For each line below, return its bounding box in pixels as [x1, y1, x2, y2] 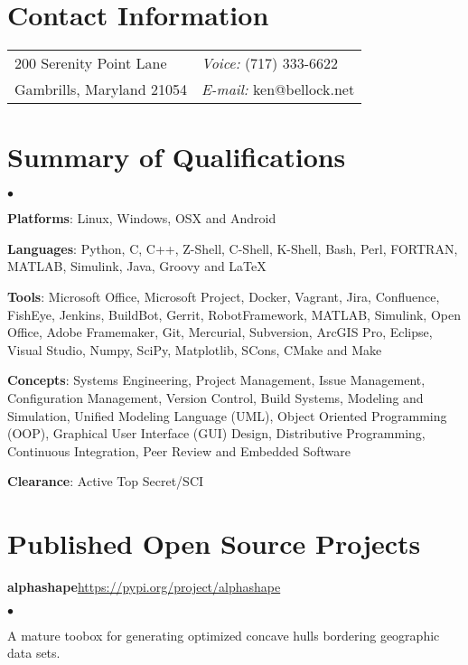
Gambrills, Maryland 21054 [14, 79, 187, 100]
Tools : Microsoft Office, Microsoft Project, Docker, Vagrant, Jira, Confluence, [7, 287, 440, 306]
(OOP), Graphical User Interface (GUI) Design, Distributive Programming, [7, 424, 426, 443]
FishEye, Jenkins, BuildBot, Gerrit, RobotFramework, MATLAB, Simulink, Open [7, 304, 461, 323]
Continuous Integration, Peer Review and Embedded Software [7, 441, 351, 460]
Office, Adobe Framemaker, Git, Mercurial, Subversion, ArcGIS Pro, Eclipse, [7, 323, 433, 342]
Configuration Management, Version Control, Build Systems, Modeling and [7, 389, 424, 407]
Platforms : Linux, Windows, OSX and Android [7, 209, 276, 228]
